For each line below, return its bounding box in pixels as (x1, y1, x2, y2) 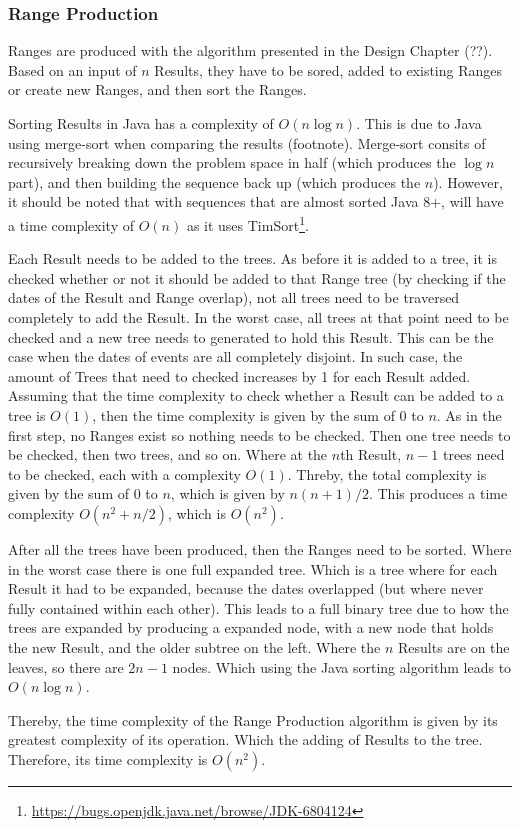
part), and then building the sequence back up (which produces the (8, 171, 421, 192)
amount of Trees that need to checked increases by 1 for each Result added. (8, 365, 471, 386)
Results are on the (397, 636, 510, 657)
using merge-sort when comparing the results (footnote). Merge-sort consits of (8, 132, 486, 153)
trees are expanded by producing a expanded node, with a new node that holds (8, 617, 494, 638)
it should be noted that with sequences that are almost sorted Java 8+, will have (8, 191, 504, 212)
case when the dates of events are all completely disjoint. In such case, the (8, 346, 463, 367)
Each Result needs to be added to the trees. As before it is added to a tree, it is (8, 248, 497, 269)
